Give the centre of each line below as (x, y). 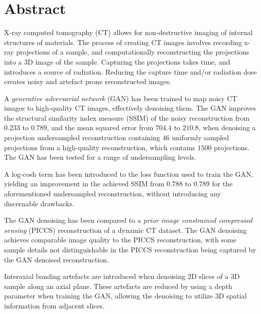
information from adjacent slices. (54, 305)
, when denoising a (227, 127)
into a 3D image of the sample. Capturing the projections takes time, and (117, 61)
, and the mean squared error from (100, 127)
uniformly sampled (201, 137)
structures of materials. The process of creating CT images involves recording (123, 42)
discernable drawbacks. (39, 203)
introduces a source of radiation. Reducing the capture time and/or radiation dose (130, 71)
